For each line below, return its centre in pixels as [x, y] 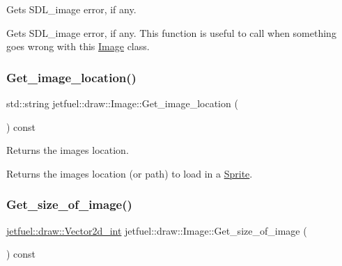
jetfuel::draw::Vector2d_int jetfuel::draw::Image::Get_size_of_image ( [157, 230]
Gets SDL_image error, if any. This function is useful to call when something [171, 32]
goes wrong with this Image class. [78, 46]
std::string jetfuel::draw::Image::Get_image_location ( [122, 103]
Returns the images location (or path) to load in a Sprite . [130, 173]
